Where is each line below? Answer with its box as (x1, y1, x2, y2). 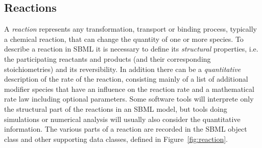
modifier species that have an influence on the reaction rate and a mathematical (4, 83, 254, 94)
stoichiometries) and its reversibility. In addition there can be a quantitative (4, 63, 241, 74)
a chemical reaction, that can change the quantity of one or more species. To (4, 33, 244, 44)
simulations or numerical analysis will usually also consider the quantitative (4, 113, 241, 124)
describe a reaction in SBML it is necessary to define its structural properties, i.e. (4, 43, 258, 54)
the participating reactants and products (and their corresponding (4, 53, 211, 64)
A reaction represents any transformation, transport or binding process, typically (4, 23, 257, 34)
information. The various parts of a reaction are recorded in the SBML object (4, 124, 247, 134)
